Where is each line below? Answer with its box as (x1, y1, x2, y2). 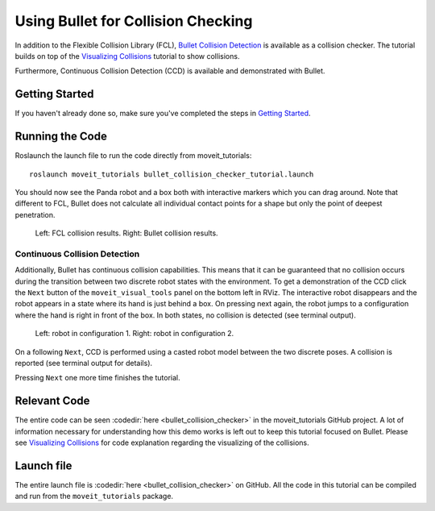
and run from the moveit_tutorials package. (14, 492, 173, 501)
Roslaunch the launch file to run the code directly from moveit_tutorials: (14, 151, 252, 160)
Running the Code (14, 130, 108, 143)
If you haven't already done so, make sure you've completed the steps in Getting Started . (14, 109, 311, 118)
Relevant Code (14, 394, 90, 408)
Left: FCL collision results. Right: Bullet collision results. (35, 228, 218, 238)
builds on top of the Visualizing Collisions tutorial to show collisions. (14, 51, 240, 60)
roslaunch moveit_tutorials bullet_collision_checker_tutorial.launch (29, 169, 314, 179)
